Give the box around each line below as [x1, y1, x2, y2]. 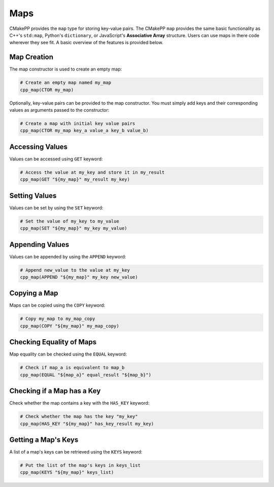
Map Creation [9, 53, 53, 61]
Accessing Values [9, 142, 68, 151]
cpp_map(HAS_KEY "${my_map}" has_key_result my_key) [20, 420, 154, 427]
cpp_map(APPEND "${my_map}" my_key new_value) [20, 274, 138, 280]
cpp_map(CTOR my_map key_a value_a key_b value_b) [20, 127, 149, 134]
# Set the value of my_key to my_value [20, 218, 119, 224]
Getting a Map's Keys [9, 436, 79, 444]
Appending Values [9, 240, 70, 249]
